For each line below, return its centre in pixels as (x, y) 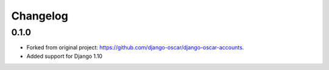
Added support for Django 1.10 (65, 56)
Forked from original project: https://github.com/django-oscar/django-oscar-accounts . (135, 47)
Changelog (40, 16)
